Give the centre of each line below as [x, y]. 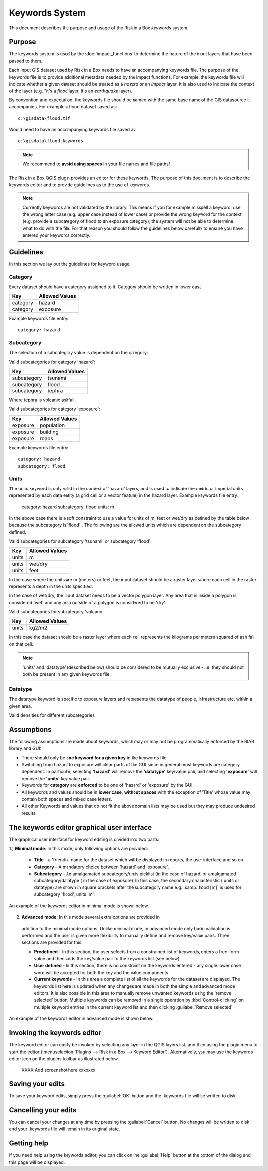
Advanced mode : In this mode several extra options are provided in [91, 917]
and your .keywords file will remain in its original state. [65, 1129]
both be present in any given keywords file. [67, 674]
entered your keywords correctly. [57, 235]
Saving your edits [37, 1084]
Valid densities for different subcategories [52, 715]
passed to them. [26, 61]
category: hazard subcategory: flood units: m [68, 507]
